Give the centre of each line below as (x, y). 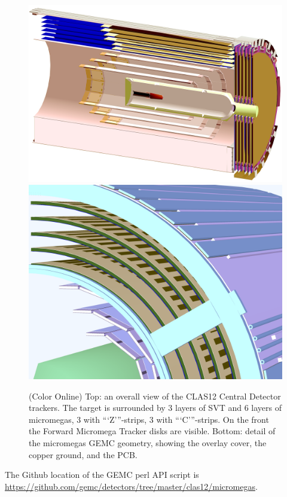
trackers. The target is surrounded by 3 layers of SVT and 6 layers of (155, 408)
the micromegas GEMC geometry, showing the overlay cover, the (148, 442)
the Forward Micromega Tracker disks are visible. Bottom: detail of (152, 431)
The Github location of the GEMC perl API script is (102, 475)
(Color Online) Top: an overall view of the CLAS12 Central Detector (155, 396)
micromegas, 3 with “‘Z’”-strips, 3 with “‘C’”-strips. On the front (149, 419)
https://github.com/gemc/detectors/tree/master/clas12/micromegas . (131, 486)
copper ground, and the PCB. (83, 454)
